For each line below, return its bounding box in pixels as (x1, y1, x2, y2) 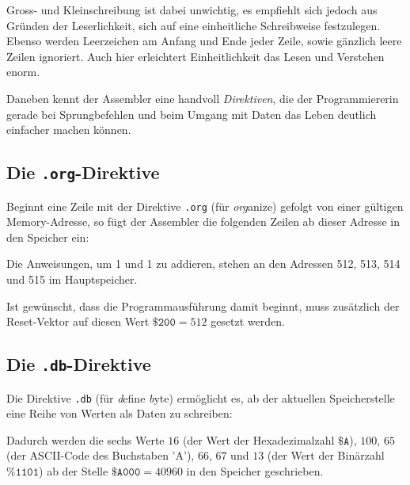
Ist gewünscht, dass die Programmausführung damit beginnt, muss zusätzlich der (6, 297, 400, 314)
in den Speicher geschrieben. (186, 462, 324, 479)
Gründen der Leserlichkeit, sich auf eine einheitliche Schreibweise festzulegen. (6, 17, 381, 33)
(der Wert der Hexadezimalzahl (182, 431, 335, 448)
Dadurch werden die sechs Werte (6, 431, 165, 448)
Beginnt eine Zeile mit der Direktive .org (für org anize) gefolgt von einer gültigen (6, 197, 404, 214)
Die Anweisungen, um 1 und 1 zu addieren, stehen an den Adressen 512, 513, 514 (6, 255, 401, 272)
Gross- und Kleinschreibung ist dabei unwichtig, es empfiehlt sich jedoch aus (6, 2, 378, 17)
